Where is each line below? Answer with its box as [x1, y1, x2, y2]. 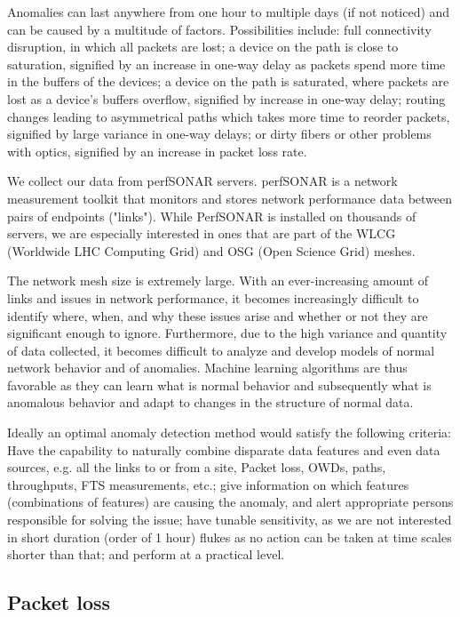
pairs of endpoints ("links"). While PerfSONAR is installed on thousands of [7, 206, 416, 225]
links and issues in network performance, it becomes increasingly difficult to [7, 288, 419, 307]
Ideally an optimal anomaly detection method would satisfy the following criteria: [7, 423, 451, 442]
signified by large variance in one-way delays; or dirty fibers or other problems [7, 124, 432, 143]
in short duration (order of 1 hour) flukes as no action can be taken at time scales [7, 527, 452, 546]
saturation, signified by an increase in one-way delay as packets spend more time [7, 54, 446, 73]
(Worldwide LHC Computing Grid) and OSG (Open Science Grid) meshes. [7, 241, 416, 260]
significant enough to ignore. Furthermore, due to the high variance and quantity [7, 324, 448, 342]
